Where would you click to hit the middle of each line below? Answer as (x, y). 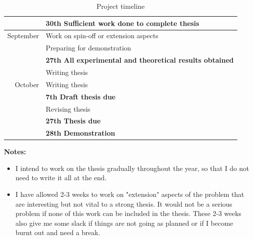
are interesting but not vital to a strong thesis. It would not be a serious (124, 203)
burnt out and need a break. (58, 232)
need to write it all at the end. (61, 178)
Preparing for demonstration (88, 48)
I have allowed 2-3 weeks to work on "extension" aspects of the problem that (130, 194)
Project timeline (121, 6)
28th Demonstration (80, 133)
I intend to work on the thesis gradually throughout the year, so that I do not (132, 168)
